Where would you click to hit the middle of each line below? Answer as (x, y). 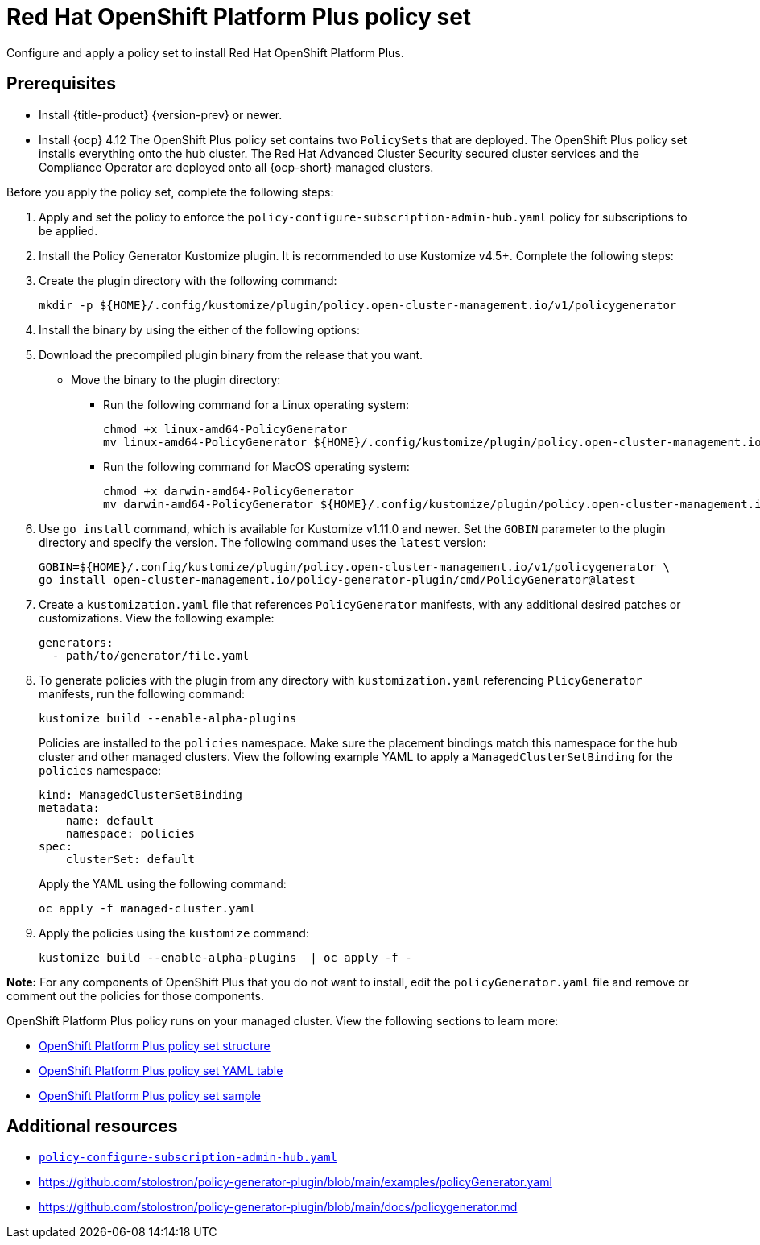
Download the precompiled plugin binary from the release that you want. (231, 354)
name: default (110, 820)
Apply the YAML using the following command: (163, 883)
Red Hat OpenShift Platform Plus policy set (239, 17)
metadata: (69, 807)
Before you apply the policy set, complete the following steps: (170, 192)
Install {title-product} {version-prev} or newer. (161, 114)
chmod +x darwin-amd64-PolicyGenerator (229, 491)
